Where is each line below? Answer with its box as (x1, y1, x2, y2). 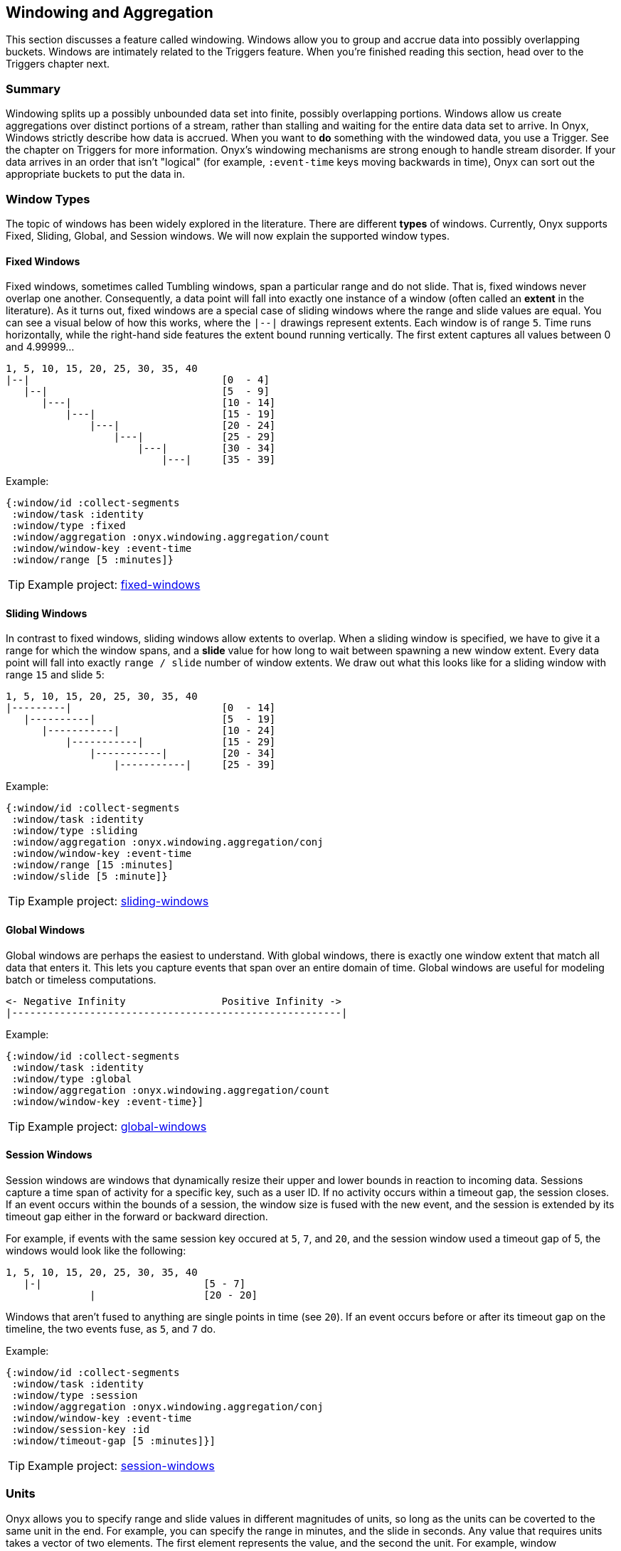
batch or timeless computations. (6, 973, 156, 986)
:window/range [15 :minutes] (11, 859, 174, 871)
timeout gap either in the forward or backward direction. (6, 1210, 268, 1222)
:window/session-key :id (11, 1423, 150, 1435)
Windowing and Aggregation (6, 4, 213, 21)
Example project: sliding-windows (28, 894, 209, 909)
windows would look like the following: (6, 1244, 186, 1257)
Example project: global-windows (28, 1119, 207, 1134)
